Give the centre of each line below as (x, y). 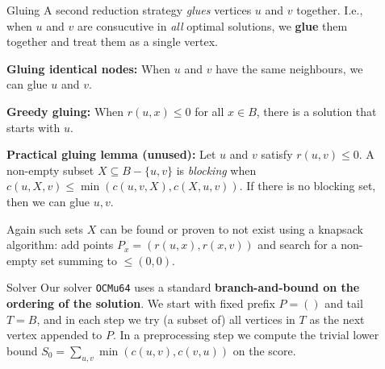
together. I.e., (330, 10)
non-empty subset (50, 170)
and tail (344, 303)
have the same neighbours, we (289, 68)
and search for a (297, 245)
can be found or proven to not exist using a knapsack (232, 228)
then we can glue (48, 201)
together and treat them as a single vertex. (112, 41)
